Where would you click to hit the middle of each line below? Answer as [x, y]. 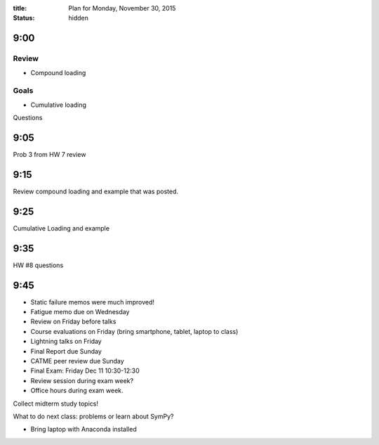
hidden [79, 18]
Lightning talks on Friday [66, 342]
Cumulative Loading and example [61, 228]
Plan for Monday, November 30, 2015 [122, 8]
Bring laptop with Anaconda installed [84, 430]
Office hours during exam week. [77, 391]
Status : [24, 18]
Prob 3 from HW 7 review [49, 154]
